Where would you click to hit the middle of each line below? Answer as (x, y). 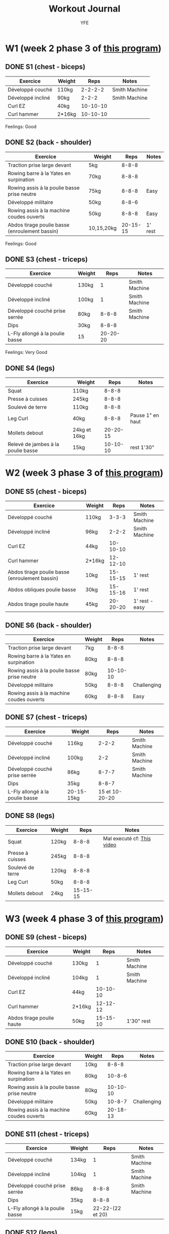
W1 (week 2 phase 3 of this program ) (83, 48)
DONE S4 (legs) (30, 368)
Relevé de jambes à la (33, 445)
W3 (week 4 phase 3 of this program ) (84, 919)
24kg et (82, 430)
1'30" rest (139, 1021)
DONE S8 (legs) (30, 816)
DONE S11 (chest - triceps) (47, 1134)
